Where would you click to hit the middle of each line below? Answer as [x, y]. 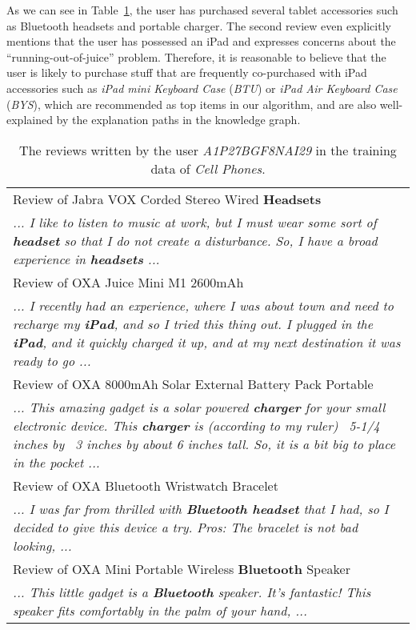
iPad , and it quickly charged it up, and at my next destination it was [207, 342]
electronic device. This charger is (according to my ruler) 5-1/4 [196, 425]
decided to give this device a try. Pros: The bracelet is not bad [186, 527]
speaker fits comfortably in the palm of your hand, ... [160, 610]
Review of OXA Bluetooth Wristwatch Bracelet [146, 485]
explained [30, 120]
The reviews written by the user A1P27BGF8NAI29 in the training [208, 150]
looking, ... [42, 545]
